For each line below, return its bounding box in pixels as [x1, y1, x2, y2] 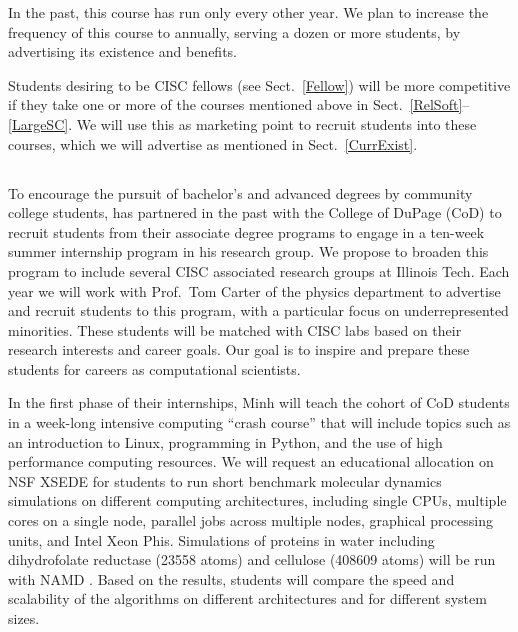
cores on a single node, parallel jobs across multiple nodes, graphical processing [8, 510, 493, 531]
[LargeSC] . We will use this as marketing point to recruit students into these [8, 113, 477, 134]
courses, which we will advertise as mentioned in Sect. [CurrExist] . [8, 133, 418, 154]
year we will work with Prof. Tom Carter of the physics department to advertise [8, 280, 501, 301]
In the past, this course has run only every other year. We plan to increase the [8, 2, 489, 22]
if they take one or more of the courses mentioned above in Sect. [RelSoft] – [8, 94, 470, 115]
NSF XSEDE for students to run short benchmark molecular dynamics [8, 470, 442, 491]
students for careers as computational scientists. [8, 358, 301, 379]
